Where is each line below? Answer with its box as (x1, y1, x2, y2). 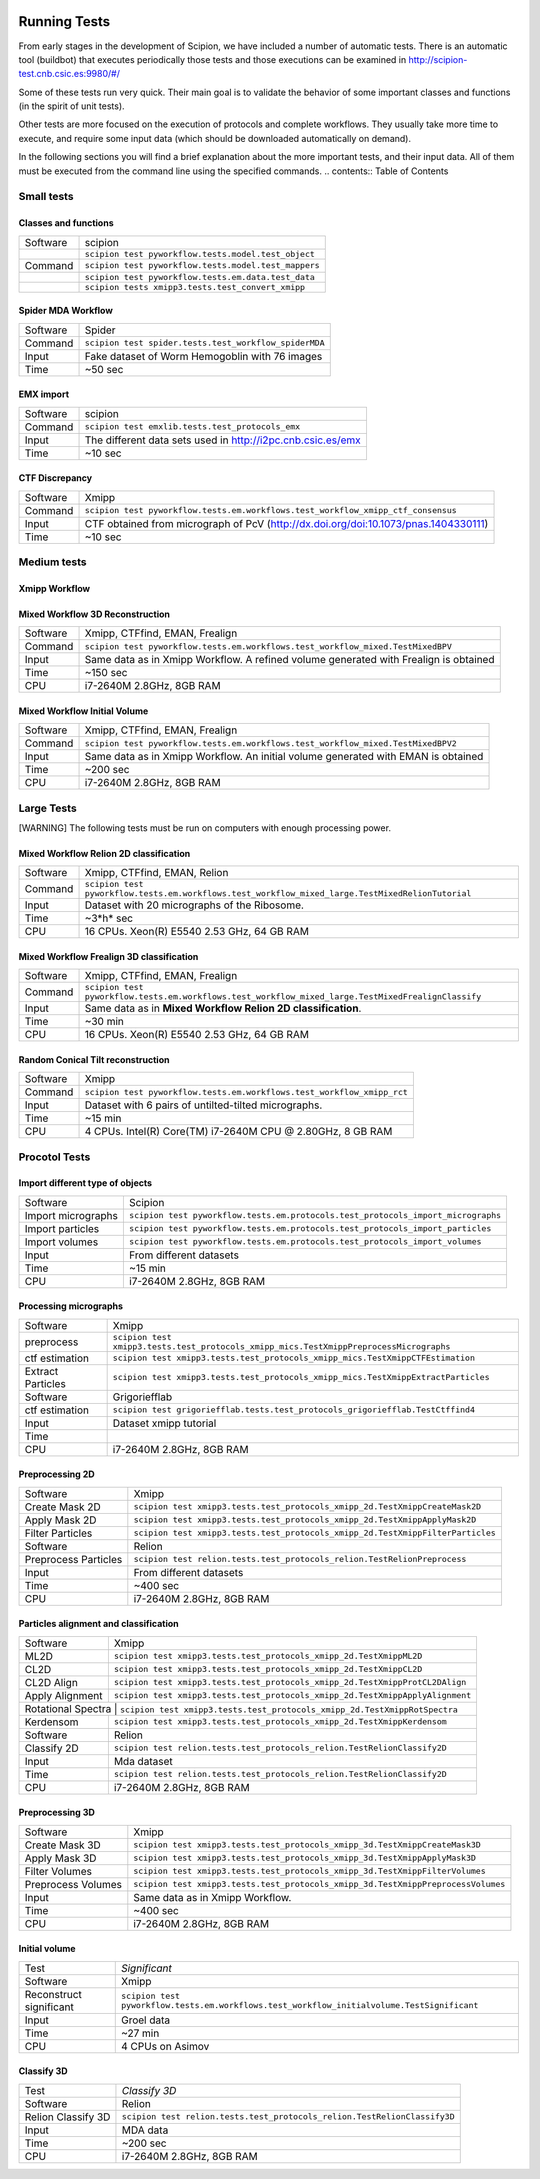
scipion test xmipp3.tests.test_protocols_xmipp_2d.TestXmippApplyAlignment (113, 1690, 472, 1701)
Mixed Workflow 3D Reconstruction (18, 608, 170, 620)
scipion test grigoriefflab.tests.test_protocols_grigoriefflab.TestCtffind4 (112, 1405, 475, 1415)
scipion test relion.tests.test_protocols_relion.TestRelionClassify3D (121, 2111, 455, 2122)
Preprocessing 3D (18, 1806, 95, 1819)
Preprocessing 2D (18, 1468, 95, 1480)
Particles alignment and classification (18, 1618, 179, 1630)
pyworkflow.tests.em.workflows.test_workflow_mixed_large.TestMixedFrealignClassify (84, 991, 482, 1002)
